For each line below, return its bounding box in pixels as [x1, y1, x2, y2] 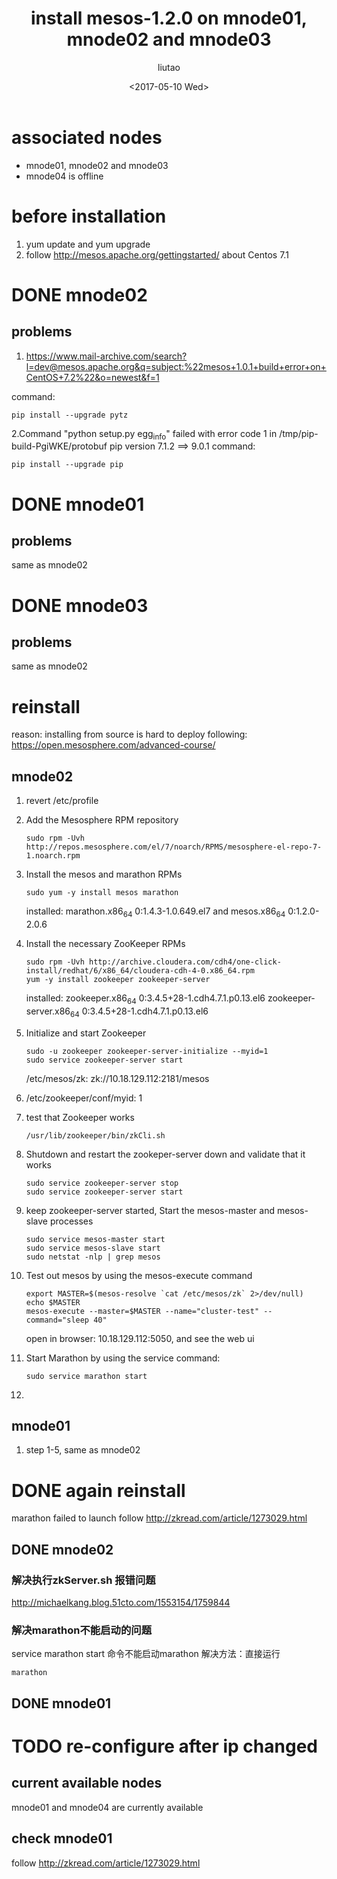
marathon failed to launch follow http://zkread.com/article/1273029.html [11, 1512, 308, 1524]
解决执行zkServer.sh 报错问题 [11, 1573, 156, 1587]
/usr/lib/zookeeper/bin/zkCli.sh [25, 1130, 166, 1141]
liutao [157, 61, 181, 73]
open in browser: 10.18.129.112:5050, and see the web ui [25, 1332, 255, 1344]
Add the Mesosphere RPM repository [25, 814, 179, 826]
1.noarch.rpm [25, 851, 81, 861]
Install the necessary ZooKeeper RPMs [25, 937, 186, 949]
